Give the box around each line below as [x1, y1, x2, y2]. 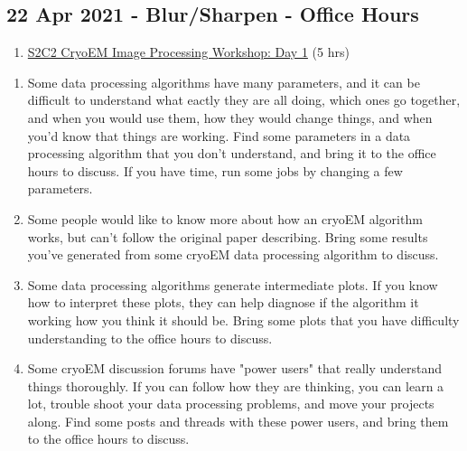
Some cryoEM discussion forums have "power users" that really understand [27, 359, 443, 378]
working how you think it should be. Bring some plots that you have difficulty [27, 310, 460, 329]
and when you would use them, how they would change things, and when [27, 108, 433, 127]
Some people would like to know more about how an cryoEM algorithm [27, 209, 423, 228]
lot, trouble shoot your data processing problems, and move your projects [27, 394, 434, 413]
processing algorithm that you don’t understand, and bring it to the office [27, 144, 436, 163]
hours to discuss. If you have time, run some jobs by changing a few [27, 161, 403, 180]
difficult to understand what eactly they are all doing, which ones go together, [27, 90, 461, 109]
